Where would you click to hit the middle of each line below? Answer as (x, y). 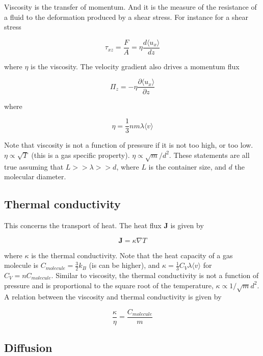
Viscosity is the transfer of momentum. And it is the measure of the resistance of (130, 7)
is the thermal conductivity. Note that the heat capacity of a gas (132, 255)
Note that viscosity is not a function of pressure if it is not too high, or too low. (129, 145)
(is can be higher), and (124, 265)
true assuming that (34, 166)
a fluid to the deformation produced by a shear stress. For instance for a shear (126, 17)
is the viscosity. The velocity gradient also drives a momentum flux (135, 66)
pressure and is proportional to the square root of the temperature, (109, 285)
